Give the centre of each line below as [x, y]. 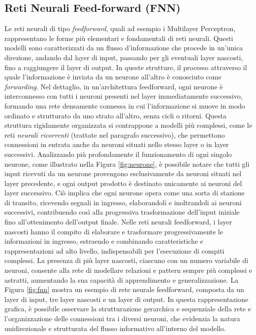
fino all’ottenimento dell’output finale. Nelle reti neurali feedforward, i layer [118, 222]
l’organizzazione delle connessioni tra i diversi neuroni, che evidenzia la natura [122, 318]
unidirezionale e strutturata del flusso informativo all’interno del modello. [115, 328]
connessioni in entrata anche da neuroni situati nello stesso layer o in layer [117, 144]
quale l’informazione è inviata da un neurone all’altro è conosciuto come [113, 77]
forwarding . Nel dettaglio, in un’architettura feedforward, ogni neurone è [114, 86]
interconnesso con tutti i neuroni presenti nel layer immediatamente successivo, [124, 96]
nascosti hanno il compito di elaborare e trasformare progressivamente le [114, 231]
